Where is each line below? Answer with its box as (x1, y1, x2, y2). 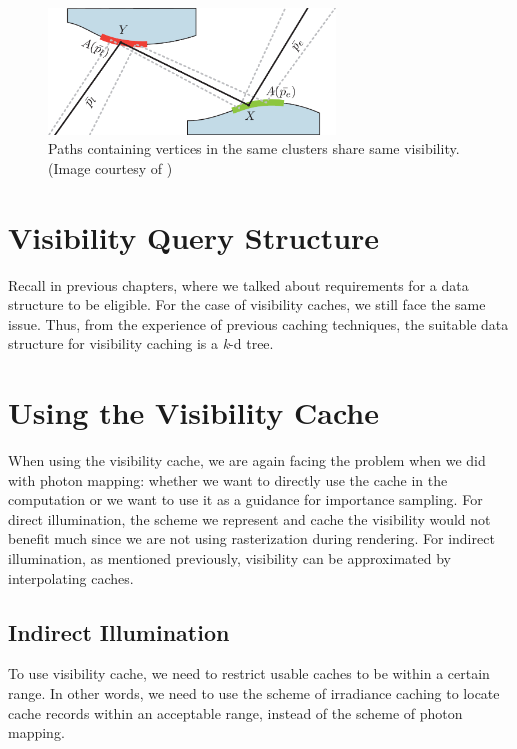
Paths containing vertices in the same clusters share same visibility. (48, 138, 460, 159)
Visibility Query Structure (8, 216, 380, 257)
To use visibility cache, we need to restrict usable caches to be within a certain (8, 663, 490, 684)
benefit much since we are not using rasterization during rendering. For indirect (8, 528, 495, 549)
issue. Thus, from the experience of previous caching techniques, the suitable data (8, 313, 509, 334)
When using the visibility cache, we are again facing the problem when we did (8, 450, 486, 470)
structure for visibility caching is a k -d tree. (8, 333, 274, 354)
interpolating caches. (8, 567, 134, 588)
